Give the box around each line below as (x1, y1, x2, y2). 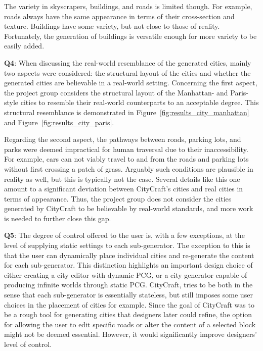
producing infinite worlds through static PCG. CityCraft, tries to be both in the (4, 279, 253, 290)
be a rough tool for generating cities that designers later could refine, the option (4, 309, 252, 320)
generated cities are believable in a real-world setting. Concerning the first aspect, (4, 77, 257, 88)
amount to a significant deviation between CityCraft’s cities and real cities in (4, 183, 243, 194)
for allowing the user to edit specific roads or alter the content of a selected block (4, 319, 256, 329)
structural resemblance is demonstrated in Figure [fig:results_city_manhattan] (4, 107, 249, 117)
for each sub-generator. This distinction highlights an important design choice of (4, 260, 253, 270)
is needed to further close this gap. (4, 213, 111, 223)
